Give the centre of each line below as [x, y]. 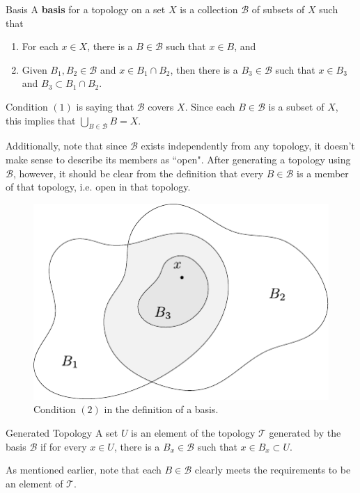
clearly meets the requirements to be [273, 470]
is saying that [105, 106]
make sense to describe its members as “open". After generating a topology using [178, 159]
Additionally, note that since [66, 146]
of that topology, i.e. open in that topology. [98, 187]
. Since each [210, 106]
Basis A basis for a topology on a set [86, 9]
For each [40, 46]
